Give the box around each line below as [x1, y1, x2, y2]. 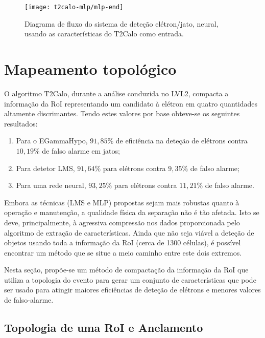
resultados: [4, 118, 38, 129]
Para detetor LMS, [16, 162, 75, 173]
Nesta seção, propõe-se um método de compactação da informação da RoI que [4, 264, 249, 275]
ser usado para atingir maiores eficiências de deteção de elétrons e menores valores [4, 284, 261, 295]
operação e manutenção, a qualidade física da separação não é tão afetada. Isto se [4, 207, 259, 218]
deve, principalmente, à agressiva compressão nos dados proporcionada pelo [4, 217, 240, 227]
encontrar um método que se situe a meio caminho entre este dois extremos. [4, 247, 242, 258]
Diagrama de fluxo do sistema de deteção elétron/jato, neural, [25, 18, 219, 29]
